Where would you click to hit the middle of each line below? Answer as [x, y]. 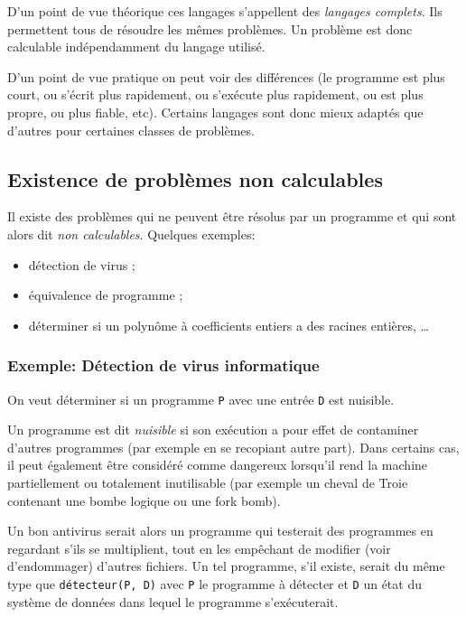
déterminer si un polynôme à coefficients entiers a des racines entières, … [228, 325]
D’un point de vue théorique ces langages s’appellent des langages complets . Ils [225, 11]
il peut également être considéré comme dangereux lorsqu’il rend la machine [218, 465]
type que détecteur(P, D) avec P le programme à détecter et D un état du [214, 583]
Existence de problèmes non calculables [195, 178]
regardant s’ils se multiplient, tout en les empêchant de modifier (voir [199, 548]
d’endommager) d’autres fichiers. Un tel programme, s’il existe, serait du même [226, 566]
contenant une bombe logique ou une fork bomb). [144, 500]
